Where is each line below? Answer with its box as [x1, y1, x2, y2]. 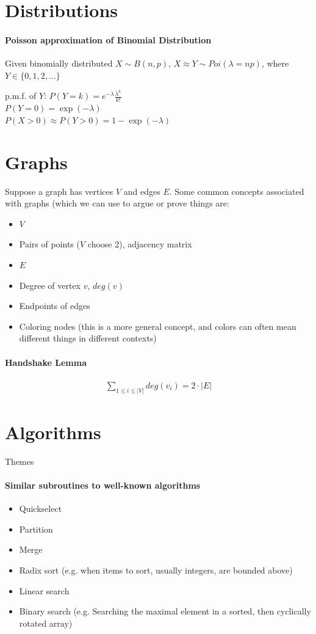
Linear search [19, 584, 70, 597]
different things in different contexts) [19, 332, 157, 344]
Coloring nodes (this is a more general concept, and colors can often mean [19, 319, 296, 332]
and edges [123, 184, 160, 197]
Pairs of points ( [19, 238, 80, 250]
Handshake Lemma [5, 355, 87, 368]
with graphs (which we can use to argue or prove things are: [5, 197, 229, 210]
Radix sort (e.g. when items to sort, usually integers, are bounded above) [19, 563, 293, 576]
